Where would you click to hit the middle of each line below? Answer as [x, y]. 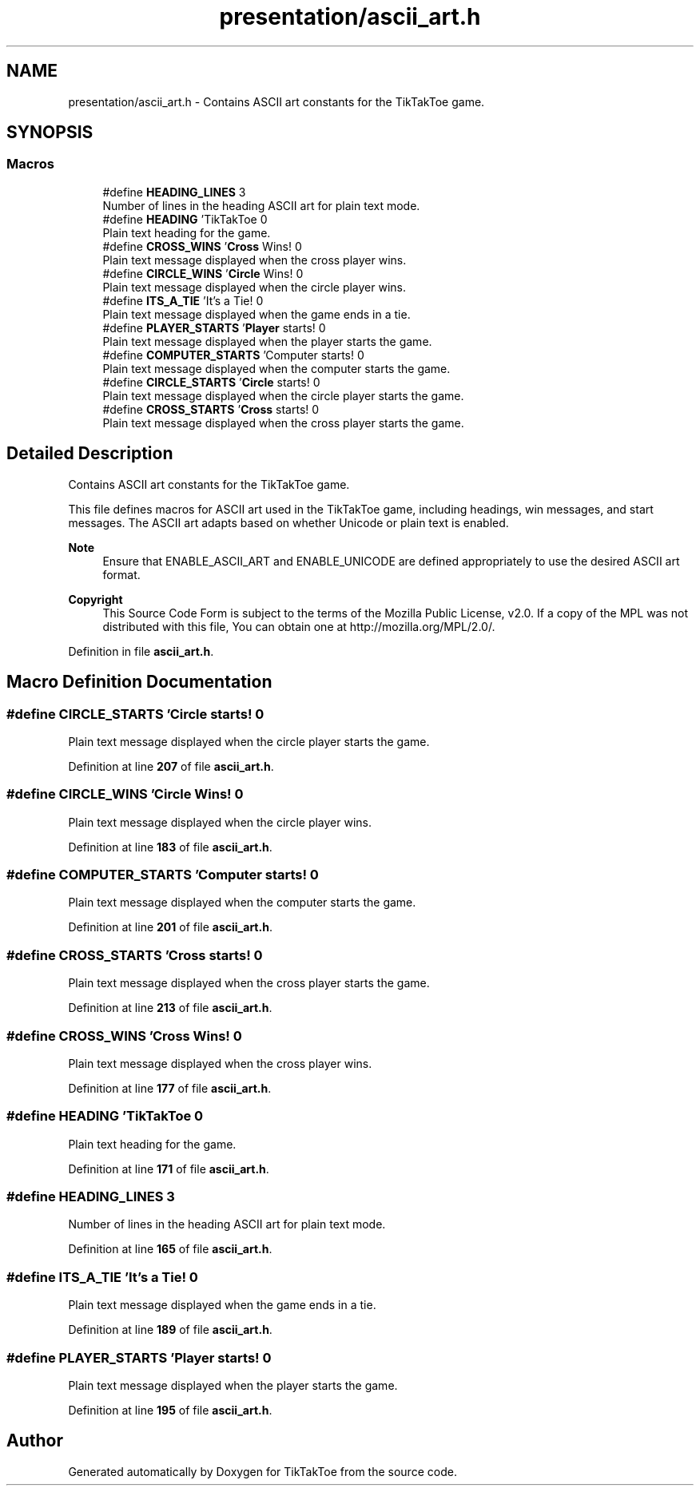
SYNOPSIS [50, 133]
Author [35, 1441]
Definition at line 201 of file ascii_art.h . [170, 927]
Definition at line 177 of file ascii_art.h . [170, 1088]
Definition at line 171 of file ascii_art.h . [169, 1169]
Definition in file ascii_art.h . [141, 651]
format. [121, 574]
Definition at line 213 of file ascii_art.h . [170, 1008]
